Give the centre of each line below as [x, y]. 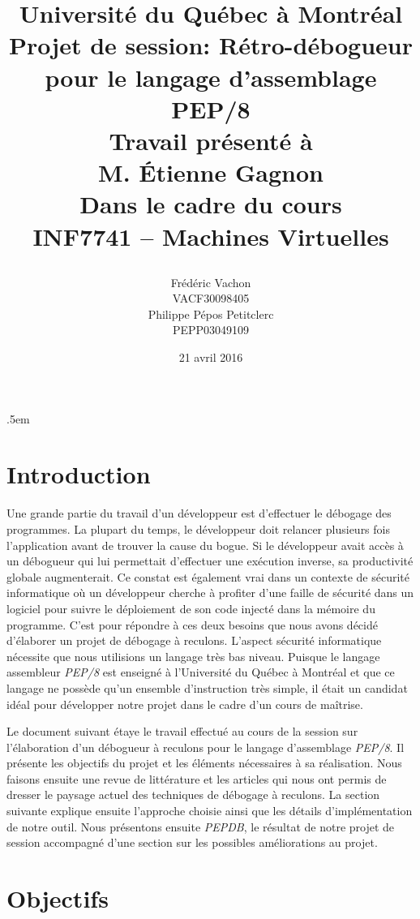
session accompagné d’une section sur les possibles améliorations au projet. [192, 842]
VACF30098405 [211, 298]
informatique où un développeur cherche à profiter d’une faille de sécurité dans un [210, 593]
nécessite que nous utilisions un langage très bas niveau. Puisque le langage [193, 656]
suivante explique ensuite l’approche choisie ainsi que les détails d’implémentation [210, 811]
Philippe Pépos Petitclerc [211, 313]
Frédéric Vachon [211, 282]
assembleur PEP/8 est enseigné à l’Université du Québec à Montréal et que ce [201, 672]
